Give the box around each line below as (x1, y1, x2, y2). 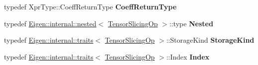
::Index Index (166, 51, 210, 62)
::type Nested (169, 18, 213, 28)
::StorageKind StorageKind (166, 35, 255, 45)
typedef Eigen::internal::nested (4, 18, 96, 28)
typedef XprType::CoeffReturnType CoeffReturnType (4, 1, 177, 11)
